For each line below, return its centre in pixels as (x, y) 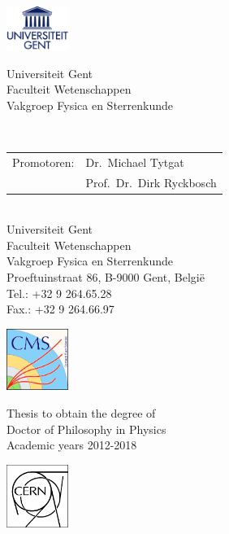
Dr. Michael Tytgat (135, 162)
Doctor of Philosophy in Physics (86, 429)
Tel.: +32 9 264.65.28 (59, 293)
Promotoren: (43, 162)
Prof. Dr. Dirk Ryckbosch (151, 182)
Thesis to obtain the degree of (81, 413)
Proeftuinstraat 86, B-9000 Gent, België (106, 277)
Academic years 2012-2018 (72, 445)
